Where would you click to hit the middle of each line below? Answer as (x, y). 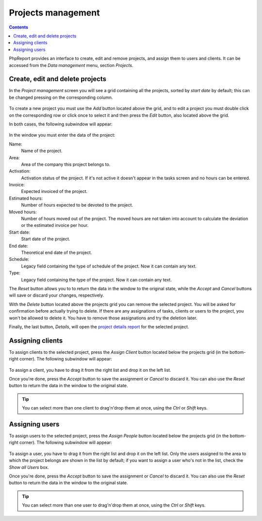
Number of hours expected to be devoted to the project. (77, 205)
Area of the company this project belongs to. (66, 164)
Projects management (54, 13)
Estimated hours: (26, 198)
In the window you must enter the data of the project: (62, 135)
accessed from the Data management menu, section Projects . (71, 65)
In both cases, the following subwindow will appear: (61, 124)
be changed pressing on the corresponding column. (61, 97)
